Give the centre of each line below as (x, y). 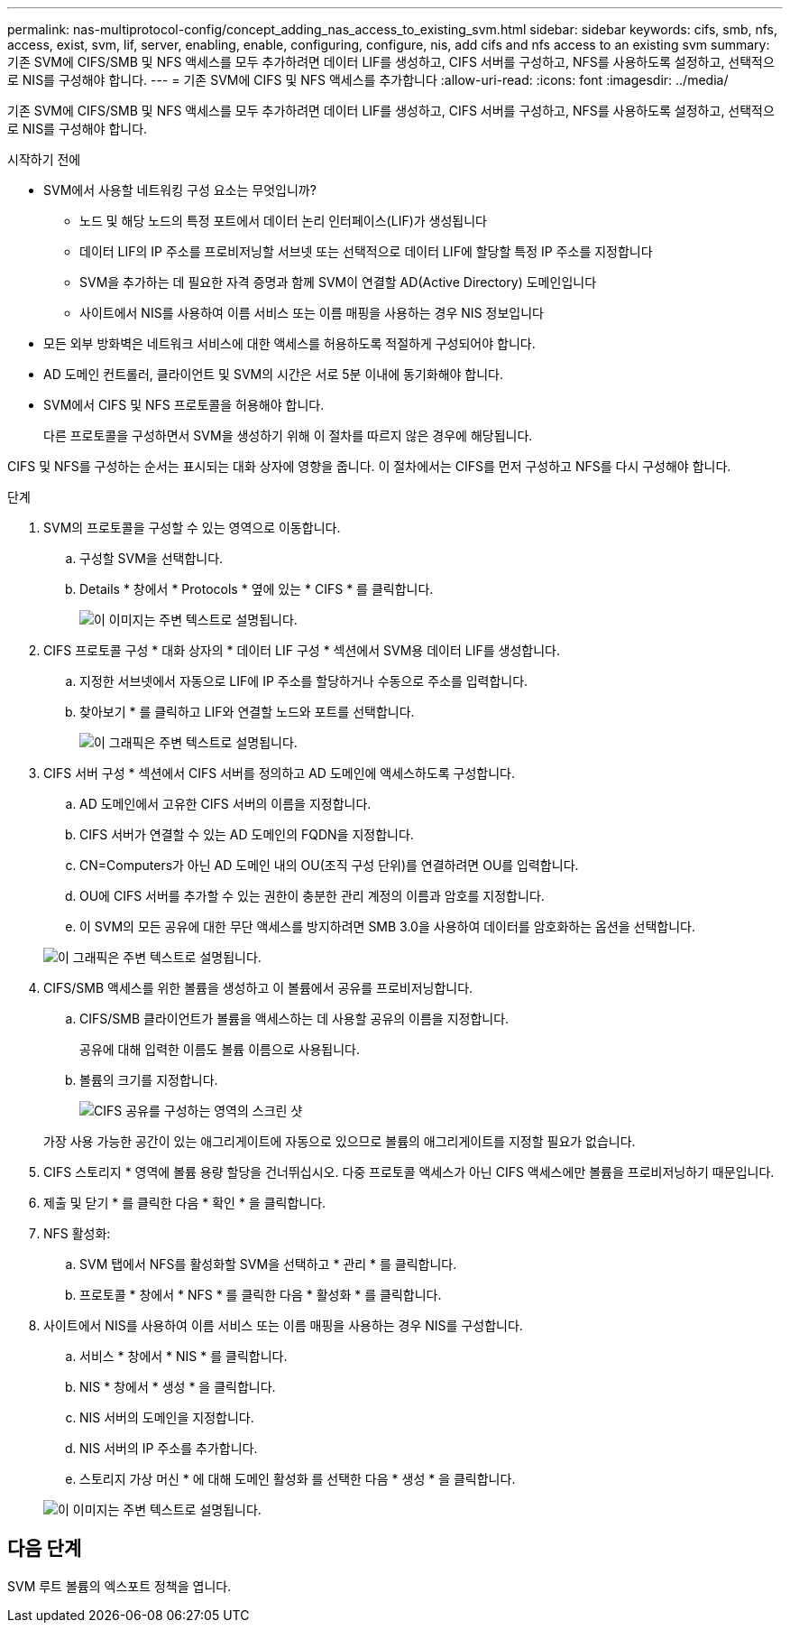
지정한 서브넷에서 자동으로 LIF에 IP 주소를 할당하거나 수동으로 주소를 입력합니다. (304, 681)
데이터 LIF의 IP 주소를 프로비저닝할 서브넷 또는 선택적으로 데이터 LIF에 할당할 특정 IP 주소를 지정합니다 (366, 251)
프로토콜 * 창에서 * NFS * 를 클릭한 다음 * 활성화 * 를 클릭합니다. (261, 1295)
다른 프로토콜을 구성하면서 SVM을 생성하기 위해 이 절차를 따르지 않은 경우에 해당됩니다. (288, 435)
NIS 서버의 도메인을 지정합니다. (167, 1417)
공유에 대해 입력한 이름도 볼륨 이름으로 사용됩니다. (220, 1049)
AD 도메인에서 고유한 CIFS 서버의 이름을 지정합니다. (225, 804)
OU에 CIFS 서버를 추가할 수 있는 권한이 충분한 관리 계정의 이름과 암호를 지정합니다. (312, 896)
